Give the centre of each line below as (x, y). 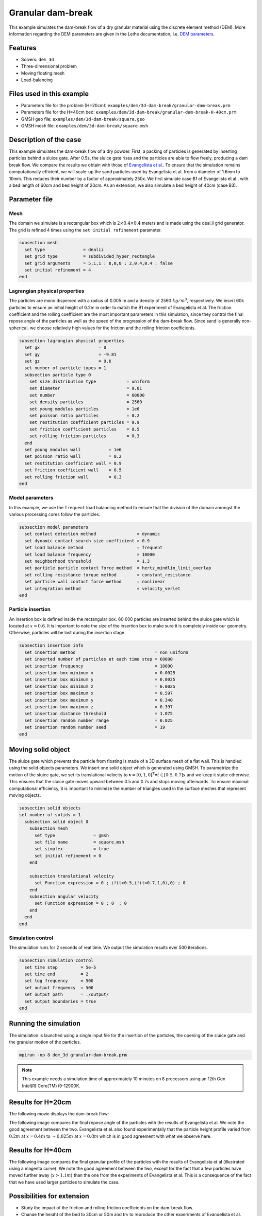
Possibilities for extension (49, 1196)
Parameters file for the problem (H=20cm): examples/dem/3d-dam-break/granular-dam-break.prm (126, 105)
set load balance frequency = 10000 (90, 554)
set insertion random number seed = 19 (95, 727)
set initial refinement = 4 (58, 270)
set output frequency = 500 (59, 988)
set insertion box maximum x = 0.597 (99, 693)
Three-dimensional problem (49, 66)
